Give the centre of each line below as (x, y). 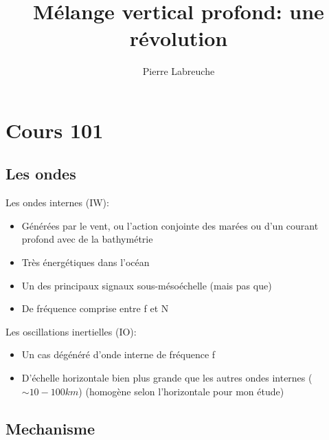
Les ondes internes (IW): (57, 202)
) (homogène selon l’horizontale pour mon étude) (181, 391)
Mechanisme (50, 428)
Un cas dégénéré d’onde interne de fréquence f (118, 354)
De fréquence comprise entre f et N (95, 308)
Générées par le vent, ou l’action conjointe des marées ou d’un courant (170, 225)
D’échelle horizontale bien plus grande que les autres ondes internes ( (167, 378)
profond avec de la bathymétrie (87, 239)
